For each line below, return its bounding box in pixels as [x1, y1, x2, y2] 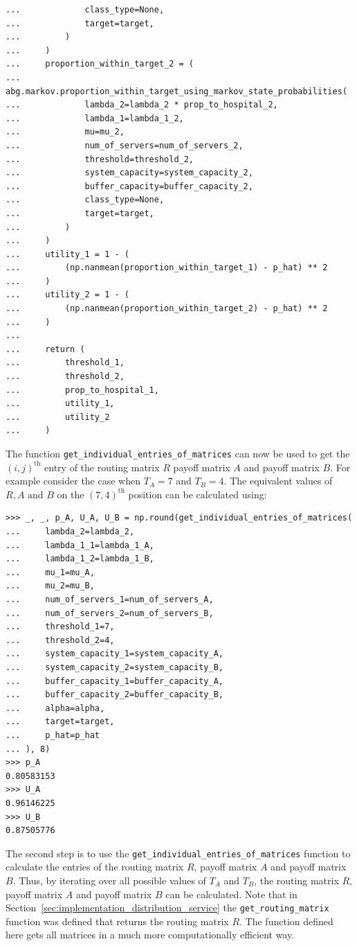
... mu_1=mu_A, [6, 567, 95, 577]
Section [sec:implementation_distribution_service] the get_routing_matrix [6, 900, 329, 915]
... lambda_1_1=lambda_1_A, [6, 540, 154, 550]
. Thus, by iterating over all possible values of [12, 873, 206, 887]
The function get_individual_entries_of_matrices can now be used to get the [6, 446, 350, 460]
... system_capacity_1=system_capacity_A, [6, 649, 223, 659]
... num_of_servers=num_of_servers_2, [6, 140, 244, 150]
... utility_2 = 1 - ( [6, 290, 129, 300]
